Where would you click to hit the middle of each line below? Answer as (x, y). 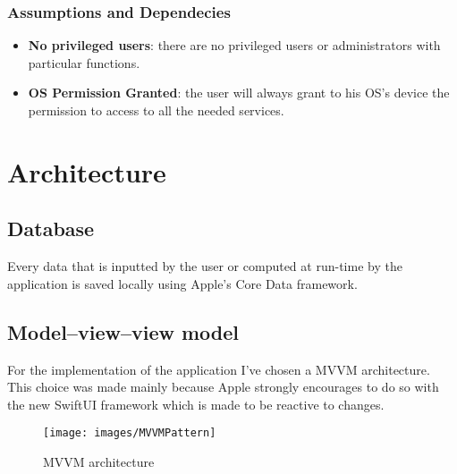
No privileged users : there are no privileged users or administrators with (234, 45)
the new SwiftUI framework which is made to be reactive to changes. (196, 404)
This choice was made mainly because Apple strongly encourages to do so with (223, 387)
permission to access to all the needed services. (156, 110)
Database (51, 229)
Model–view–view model (123, 331)
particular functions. (84, 62)
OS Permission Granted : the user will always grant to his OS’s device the (239, 93)
